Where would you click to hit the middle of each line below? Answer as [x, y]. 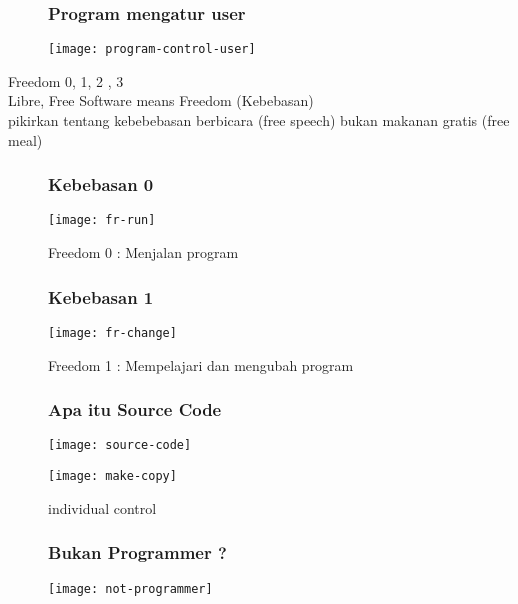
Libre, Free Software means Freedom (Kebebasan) [161, 100]
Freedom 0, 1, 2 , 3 [66, 80]
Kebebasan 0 [101, 184]
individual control [102, 507]
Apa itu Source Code [135, 409]
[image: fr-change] [112, 332]
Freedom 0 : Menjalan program [143, 252]
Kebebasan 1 [101, 296]
